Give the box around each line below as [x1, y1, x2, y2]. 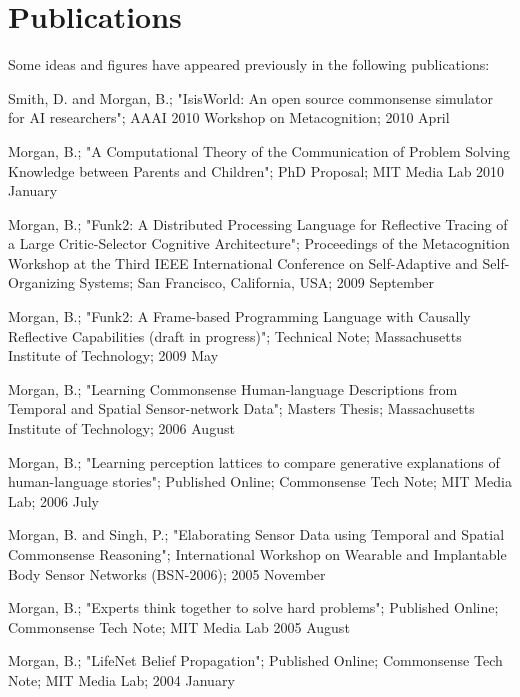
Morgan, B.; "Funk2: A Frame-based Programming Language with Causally [8, 306, 471, 327]
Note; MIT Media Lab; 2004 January [8, 669, 235, 690]
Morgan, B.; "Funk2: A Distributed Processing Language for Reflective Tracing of [8, 213, 508, 234]
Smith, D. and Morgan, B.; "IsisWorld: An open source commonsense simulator [8, 87, 493, 108]
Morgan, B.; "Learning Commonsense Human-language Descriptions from [8, 378, 458, 399]
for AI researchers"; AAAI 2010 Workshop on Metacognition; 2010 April [8, 107, 450, 128]
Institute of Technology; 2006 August [8, 418, 235, 439]
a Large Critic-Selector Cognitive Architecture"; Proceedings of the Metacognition [8, 233, 510, 254]
